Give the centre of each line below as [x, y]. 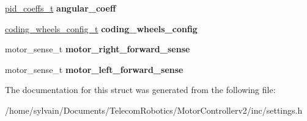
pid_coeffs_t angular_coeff [61, 8]
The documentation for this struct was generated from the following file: [140, 90]
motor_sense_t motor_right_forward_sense [98, 49]
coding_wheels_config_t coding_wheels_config [101, 28]
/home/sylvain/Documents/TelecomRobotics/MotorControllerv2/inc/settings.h [154, 110]
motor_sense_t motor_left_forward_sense [94, 69]
